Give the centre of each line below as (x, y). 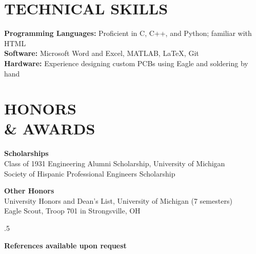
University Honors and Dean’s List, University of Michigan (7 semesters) (118, 200)
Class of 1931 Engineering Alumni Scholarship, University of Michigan (115, 163)
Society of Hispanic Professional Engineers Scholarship (90, 173)
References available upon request (65, 245)
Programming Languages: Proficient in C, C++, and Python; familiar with (128, 33)
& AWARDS (50, 129)
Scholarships (26, 153)
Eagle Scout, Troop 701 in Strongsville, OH (72, 211)
